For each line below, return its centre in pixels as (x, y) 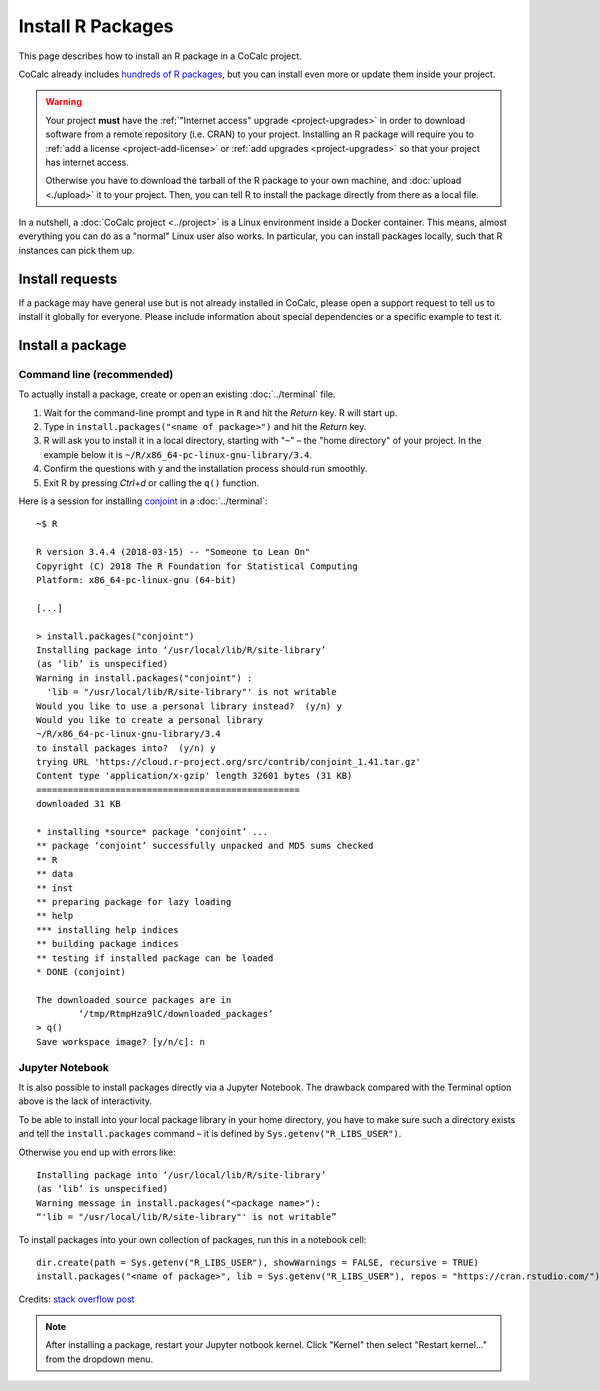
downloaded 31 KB (78, 804)
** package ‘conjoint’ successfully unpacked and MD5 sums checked (205, 846)
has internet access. (87, 162)
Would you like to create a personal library (150, 719)
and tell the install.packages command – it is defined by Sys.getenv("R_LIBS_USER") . (210, 1134)
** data (55, 874)
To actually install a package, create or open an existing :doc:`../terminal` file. (177, 394)
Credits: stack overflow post (76, 1299)
